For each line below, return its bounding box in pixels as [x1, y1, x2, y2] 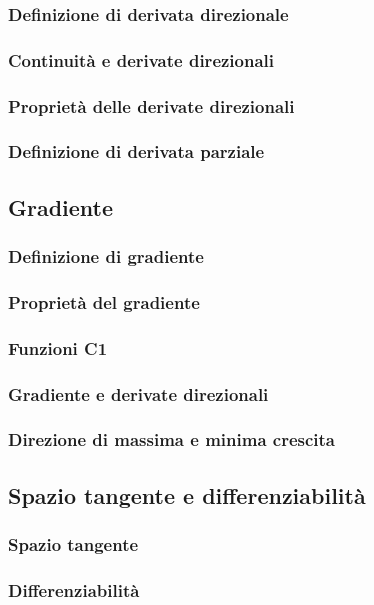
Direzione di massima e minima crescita [8, 427, 335, 452]
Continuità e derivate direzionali [8, 47, 275, 72]
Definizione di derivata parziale [8, 139, 265, 164]
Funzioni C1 [8, 335, 108, 360]
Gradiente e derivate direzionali [8, 381, 269, 406]
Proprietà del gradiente [8, 289, 200, 314]
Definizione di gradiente [8, 244, 204, 269]
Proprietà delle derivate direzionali [8, 93, 295, 118]
